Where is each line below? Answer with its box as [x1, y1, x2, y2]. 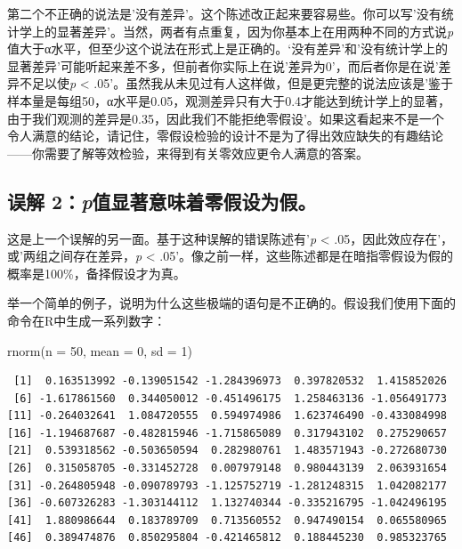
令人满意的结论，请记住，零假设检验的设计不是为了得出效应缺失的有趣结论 [7, 126, 443, 145]
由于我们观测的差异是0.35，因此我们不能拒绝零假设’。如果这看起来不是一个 [7, 109, 444, 127]
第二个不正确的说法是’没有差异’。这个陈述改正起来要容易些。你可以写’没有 [7, 4, 442, 22]
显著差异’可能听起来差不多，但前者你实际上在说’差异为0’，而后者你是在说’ [7, 56, 439, 75]
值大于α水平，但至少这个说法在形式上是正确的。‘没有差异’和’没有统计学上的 [7, 39, 449, 58]
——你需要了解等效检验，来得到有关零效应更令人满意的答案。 [7, 143, 369, 162]
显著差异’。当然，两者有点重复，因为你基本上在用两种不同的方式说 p [56, 21, 454, 40]
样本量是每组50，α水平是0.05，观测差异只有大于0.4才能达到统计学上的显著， [7, 91, 451, 109]
